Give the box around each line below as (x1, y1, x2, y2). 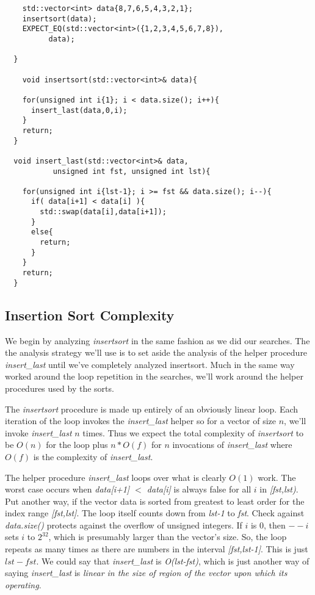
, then (264, 518, 286, 531)
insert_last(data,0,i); (31, 106, 128, 115)
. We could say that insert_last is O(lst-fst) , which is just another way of (36, 554, 310, 567)
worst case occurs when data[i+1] (5, 483, 130, 496)
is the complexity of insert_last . (33, 450, 153, 463)
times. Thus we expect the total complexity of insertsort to (82, 426, 304, 439)
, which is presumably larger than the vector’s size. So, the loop (48, 530, 287, 543)
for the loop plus (46, 438, 108, 451)
